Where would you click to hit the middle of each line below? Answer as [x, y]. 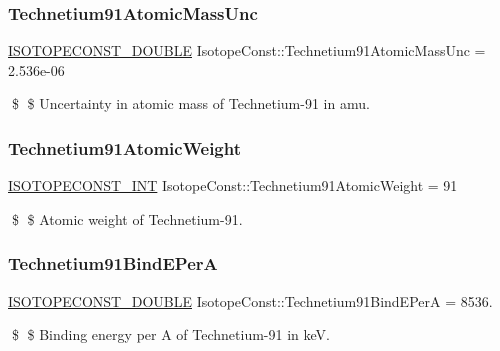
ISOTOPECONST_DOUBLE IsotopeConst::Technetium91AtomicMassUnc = [247, 50]
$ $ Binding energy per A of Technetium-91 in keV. [170, 334]
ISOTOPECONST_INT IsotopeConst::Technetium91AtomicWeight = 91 [233, 185]
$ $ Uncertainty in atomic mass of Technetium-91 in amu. [190, 103]
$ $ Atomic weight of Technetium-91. [127, 218]
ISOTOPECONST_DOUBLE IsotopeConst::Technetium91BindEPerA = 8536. [250, 300]
